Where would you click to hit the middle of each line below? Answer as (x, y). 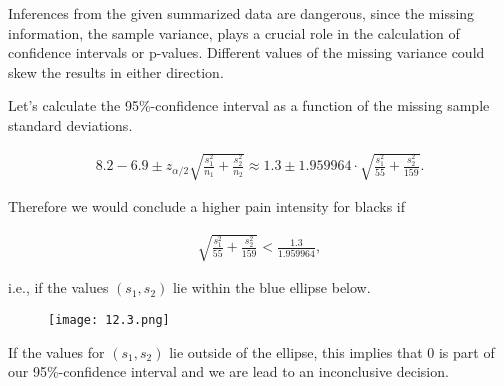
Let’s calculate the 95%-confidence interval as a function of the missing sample (249, 105)
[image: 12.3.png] (109, 319)
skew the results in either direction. (116, 71)
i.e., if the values (58, 287)
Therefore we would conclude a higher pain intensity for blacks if (206, 206)
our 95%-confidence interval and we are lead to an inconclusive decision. (228, 371)
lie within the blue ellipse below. (271, 287)
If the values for (56, 351)
